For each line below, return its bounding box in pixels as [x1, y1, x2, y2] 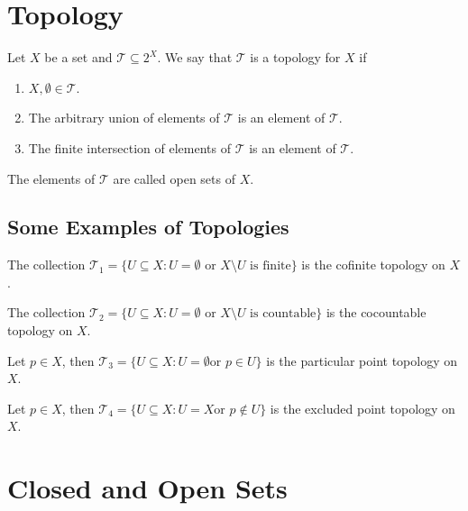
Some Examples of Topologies [7, 213, 289, 241]
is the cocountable [326, 303, 427, 322]
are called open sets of [113, 169, 235, 187]
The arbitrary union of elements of [28, 108, 220, 127]
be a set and [44, 48, 113, 67]
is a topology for [250, 48, 341, 67]
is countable [250, 307, 317, 321]
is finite [250, 260, 291, 273]
